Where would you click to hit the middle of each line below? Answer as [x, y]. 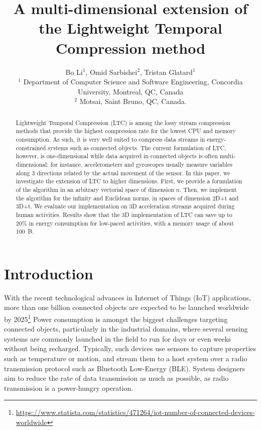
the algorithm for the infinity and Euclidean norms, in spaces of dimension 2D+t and [127, 198]
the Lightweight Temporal [130, 28]
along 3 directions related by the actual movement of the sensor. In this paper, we [123, 173]
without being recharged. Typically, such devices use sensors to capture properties [130, 348]
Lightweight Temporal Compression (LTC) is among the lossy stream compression [123, 122]
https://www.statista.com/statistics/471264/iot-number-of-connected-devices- [135, 412]
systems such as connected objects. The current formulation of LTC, [137, 147]
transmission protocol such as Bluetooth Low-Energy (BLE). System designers [125, 368]
